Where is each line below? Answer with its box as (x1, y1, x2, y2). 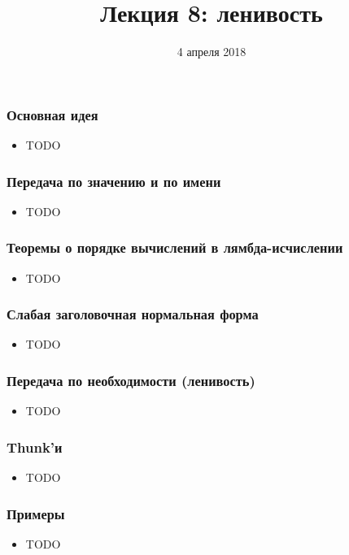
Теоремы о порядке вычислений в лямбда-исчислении (7, 237, 343, 258)
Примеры (7, 503, 65, 523)
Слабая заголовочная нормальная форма (7, 304, 259, 324)
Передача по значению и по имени (7, 171, 221, 191)
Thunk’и (7, 436, 63, 457)
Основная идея (7, 104, 98, 124)
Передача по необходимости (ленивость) (7, 370, 255, 390)
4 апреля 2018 (177, 43, 246, 60)
